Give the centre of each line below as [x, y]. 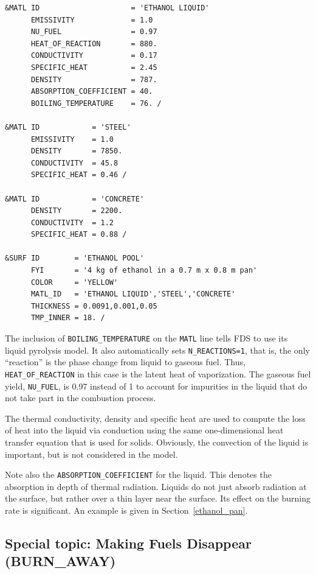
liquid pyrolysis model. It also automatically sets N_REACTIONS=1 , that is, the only [157, 350]
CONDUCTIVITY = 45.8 [74, 163]
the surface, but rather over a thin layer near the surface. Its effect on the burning [158, 498]
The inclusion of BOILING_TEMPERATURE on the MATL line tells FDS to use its [146, 338]
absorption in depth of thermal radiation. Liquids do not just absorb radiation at [156, 486]
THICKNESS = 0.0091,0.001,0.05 [94, 306]
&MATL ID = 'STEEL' [68, 127]
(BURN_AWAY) [60, 561]
